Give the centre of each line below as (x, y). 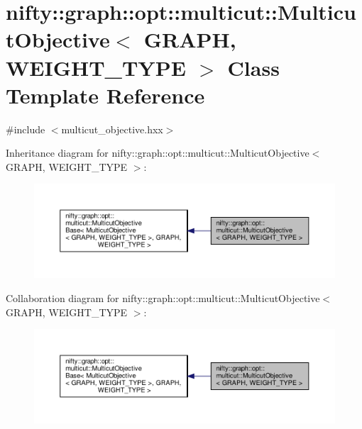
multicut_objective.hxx (112, 129)
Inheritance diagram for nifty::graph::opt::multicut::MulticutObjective (158, 153)
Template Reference (105, 95)
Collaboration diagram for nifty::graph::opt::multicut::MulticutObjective (163, 297)
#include (26, 129)
